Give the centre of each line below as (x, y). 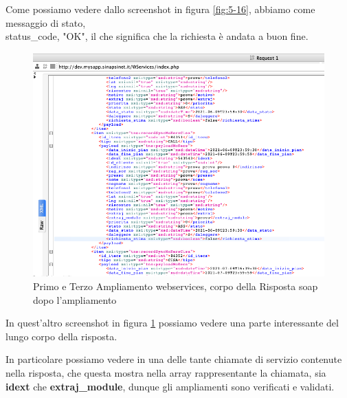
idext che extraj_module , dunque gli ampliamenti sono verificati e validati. (170, 386)
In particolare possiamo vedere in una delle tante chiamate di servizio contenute (174, 359)
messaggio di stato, (46, 22)
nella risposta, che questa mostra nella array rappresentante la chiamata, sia (166, 373)
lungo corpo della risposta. (61, 336)
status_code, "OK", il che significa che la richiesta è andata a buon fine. (157, 36)
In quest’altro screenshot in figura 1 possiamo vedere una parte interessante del (172, 323)
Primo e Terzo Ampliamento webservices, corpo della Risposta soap (176, 286)
